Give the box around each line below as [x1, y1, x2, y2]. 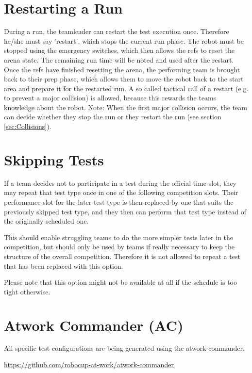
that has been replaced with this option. [4, 260, 123, 271]
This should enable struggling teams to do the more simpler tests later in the [4, 232, 233, 242]
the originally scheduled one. [4, 216, 89, 226]
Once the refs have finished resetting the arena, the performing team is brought [4, 64, 240, 74]
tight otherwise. [4, 286, 50, 296]
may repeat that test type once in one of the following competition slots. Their [4, 187, 238, 197]
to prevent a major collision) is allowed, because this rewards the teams [4, 93, 217, 103]
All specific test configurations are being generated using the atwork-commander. [4, 343, 245, 353]
